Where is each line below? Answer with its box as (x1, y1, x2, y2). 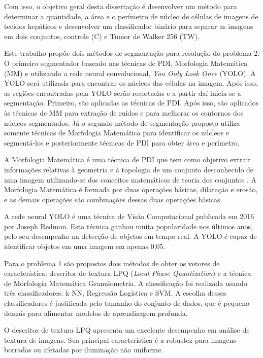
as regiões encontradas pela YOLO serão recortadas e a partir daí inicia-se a (4, 87, 241, 98)
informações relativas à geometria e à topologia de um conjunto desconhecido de (4, 164, 254, 174)
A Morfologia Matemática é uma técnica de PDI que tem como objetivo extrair (4, 154, 251, 165)
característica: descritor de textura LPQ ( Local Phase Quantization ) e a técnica (4, 268, 251, 278)
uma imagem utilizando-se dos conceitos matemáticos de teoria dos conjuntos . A (4, 174, 257, 185)
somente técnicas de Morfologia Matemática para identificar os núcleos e (4, 127, 229, 138)
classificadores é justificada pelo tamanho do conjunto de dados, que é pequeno (4, 298, 250, 308)
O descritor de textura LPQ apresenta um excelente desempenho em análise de (4, 325, 250, 335)
